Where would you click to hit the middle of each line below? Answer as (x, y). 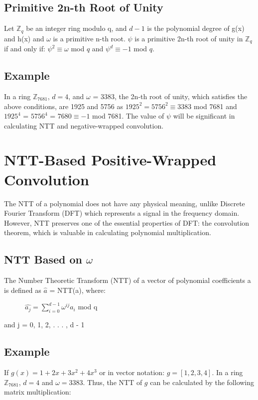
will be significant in (204, 116)
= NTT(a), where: (77, 290)
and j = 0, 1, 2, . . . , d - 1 (44, 325)
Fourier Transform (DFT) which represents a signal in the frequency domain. (122, 213)
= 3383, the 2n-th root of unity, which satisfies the (170, 96)
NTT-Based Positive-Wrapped (110, 160)
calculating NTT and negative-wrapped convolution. (84, 125)
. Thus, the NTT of (113, 382)
